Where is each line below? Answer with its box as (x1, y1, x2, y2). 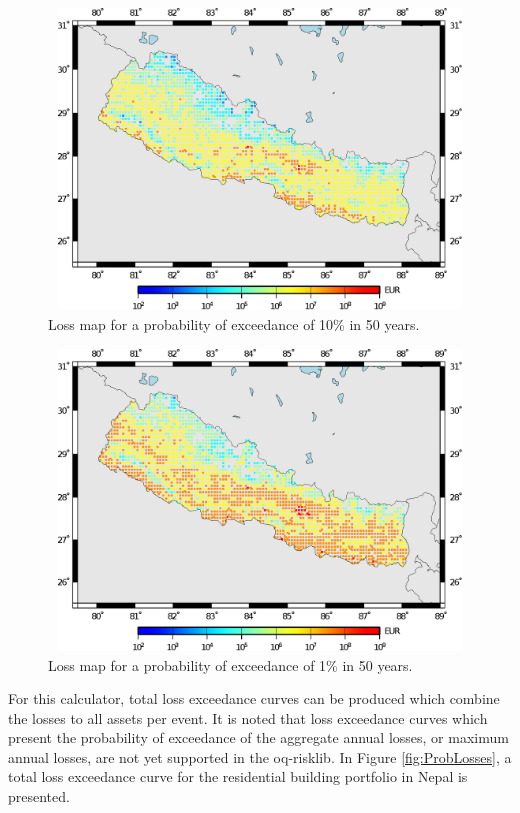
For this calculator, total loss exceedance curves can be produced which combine (8, 688, 500, 709)
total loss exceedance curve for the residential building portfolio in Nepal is (8, 766, 468, 787)
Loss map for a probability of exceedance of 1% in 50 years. (48, 654, 413, 675)
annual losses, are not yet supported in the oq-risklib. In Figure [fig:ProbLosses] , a (8, 746, 512, 767)
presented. (8, 786, 70, 807)
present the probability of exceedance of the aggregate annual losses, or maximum (8, 727, 509, 748)
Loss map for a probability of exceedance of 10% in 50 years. (48, 313, 420, 334)
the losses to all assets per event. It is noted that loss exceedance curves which (8, 707, 488, 728)
